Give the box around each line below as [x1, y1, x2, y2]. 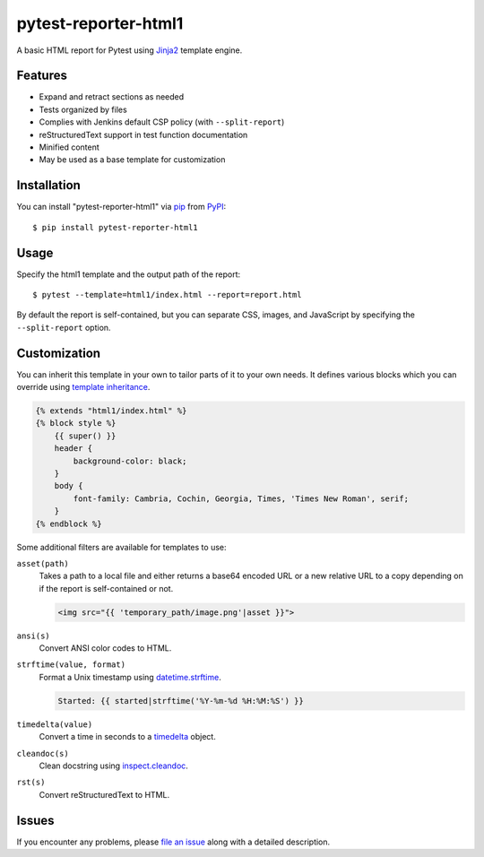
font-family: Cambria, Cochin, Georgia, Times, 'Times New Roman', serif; [73, 493, 410, 504]
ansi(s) [16, 630, 51, 641]
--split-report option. [16, 322, 111, 333]
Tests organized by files [39, 104, 127, 115]
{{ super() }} [54, 430, 117, 441]
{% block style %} [35, 418, 117, 428]
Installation [16, 177, 81, 193]
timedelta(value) [16, 719, 93, 730]
